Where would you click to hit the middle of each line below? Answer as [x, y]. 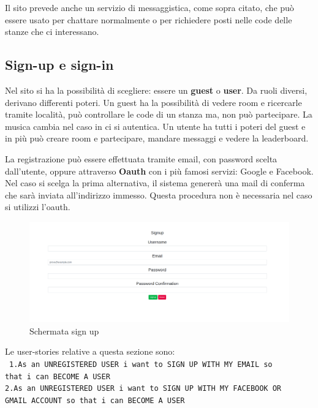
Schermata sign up [64, 331]
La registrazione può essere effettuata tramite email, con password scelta [141, 158]
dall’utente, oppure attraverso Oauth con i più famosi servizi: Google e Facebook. [159, 171]
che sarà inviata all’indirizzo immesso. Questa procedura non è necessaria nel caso [159, 195]
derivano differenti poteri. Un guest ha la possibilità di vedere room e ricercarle [153, 102]
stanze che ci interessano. [52, 32]
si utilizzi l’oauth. [38, 207]
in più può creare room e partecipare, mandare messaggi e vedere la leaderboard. [157, 138]
